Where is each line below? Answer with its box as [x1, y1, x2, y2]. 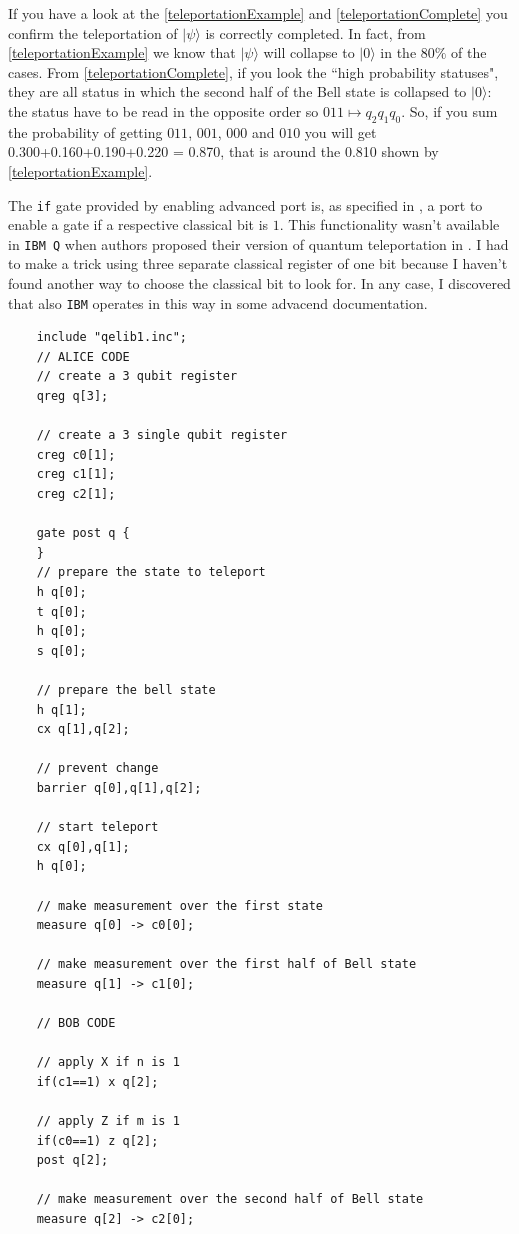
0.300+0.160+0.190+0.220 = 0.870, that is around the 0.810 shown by [8, 141, 439, 162]
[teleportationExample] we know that [8, 42, 236, 63]
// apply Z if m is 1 [36, 1114, 180, 1129]
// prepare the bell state [36, 682, 216, 697]
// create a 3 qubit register [36, 369, 238, 384]
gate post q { [36, 526, 130, 541]
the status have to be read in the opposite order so [8, 100, 319, 121]
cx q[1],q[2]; [36, 722, 130, 737]
